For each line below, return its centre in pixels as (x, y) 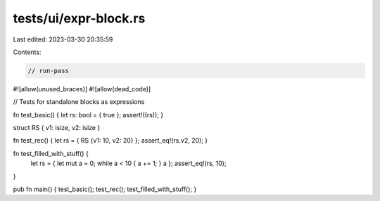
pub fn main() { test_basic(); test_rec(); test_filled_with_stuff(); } (105, 189)
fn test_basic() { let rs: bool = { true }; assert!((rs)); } (88, 115)
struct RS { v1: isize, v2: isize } (57, 128)
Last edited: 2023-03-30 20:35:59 (63, 39)
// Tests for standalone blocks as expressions (79, 102)
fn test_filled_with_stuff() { (51, 153)
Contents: (27, 52)
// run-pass (49, 71)
